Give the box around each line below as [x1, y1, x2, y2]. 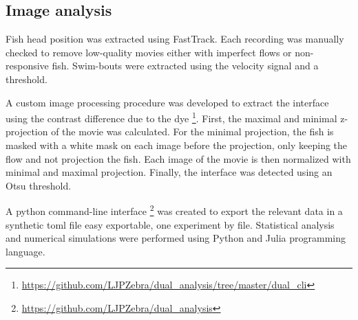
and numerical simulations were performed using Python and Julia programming [6, 231, 346, 245]
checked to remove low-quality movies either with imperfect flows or [6, 45, 292, 59]
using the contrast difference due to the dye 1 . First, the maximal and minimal [6, 109, 337, 125]
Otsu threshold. [6, 178, 72, 192]
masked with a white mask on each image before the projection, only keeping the [6, 138, 348, 152]
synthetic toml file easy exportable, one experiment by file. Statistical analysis [6, 217, 335, 231]
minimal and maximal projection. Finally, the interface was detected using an [6, 165, 333, 179]
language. [6, 244, 45, 258]
